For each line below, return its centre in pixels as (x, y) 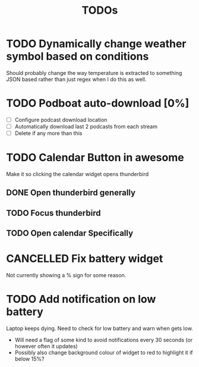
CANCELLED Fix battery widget (85, 259)
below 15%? (29, 359)
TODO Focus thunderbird (53, 213)
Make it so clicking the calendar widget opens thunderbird (78, 174)
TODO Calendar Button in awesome (95, 158)
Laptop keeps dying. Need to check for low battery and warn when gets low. (99, 328)
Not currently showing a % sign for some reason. (66, 275)
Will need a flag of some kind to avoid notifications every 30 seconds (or (104, 340)
